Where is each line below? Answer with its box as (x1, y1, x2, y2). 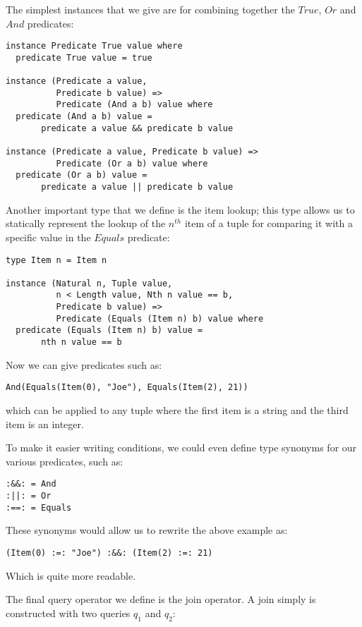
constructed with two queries (6, 605, 131, 620)
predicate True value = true (16, 52, 152, 63)
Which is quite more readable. (6, 568, 136, 583)
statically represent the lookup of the (6, 216, 166, 231)
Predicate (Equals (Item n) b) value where (56, 313, 264, 324)
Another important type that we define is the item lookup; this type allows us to (6, 202, 355, 217)
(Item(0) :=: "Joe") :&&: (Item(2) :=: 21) (6, 547, 213, 558)
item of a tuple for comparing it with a (184, 216, 353, 231)
